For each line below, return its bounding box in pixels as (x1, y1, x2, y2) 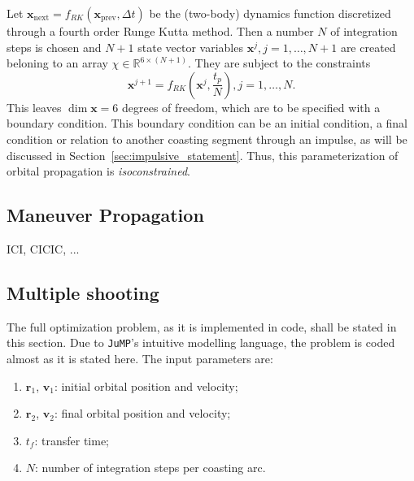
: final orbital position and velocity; (54, 405, 231, 422)
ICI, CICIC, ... (7, 240, 80, 257)
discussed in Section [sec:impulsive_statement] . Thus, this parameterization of (7, 146, 399, 163)
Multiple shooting (7, 279, 159, 305)
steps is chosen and (7, 38, 102, 55)
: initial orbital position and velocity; (54, 377, 238, 394)
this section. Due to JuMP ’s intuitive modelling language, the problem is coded (7, 334, 395, 351)
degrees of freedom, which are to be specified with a (121, 98, 381, 115)
